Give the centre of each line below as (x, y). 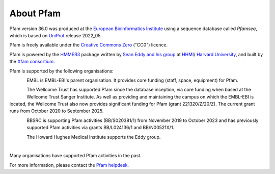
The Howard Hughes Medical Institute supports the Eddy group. (94, 137)
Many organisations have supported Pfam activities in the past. (76, 156)
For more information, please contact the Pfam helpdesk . (69, 165)
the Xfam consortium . (32, 62)
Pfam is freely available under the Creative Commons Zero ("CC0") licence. (89, 45)
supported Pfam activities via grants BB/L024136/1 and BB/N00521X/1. (101, 128)
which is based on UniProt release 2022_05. (56, 35)
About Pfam (35, 13)
